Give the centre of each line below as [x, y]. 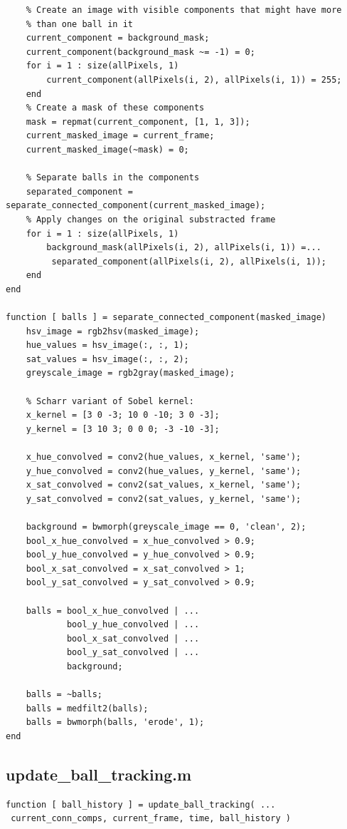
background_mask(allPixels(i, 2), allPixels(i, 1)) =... [184, 248]
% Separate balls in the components [113, 178]
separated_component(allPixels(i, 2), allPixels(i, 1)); [189, 261]
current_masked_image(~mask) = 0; [107, 149]
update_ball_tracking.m [99, 774]
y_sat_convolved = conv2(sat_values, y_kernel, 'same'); [164, 499]
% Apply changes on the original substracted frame [151, 219]
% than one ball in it [79, 24]
